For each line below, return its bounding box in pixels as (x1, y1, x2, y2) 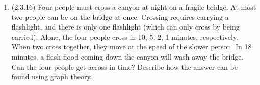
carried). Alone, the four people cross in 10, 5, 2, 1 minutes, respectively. (11, 31, 239, 42)
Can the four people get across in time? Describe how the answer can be (11, 61, 238, 72)
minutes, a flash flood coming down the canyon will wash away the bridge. (11, 51, 244, 62)
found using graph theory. (11, 71, 92, 82)
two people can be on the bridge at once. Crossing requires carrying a (11, 11, 229, 22)
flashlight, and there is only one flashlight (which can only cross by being (11, 21, 240, 32)
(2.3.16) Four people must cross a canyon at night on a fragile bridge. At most (11, 2, 256, 12)
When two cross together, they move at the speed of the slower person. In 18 (11, 41, 252, 52)
